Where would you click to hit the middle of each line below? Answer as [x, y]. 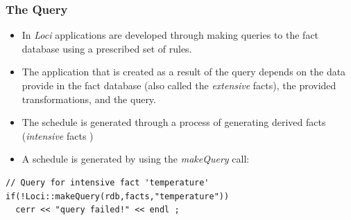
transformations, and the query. [89, 99]
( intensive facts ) [58, 135]
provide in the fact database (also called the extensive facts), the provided [179, 85]
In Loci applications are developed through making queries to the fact [170, 35]
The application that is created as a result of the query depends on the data [184, 72]
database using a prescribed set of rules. [107, 48]
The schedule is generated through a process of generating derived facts [174, 122]
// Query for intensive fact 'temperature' [108, 182]
